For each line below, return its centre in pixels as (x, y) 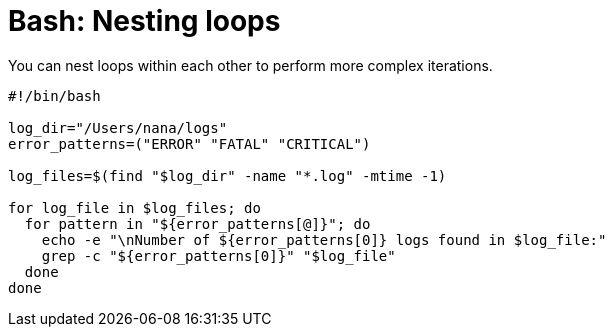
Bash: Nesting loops (144, 21)
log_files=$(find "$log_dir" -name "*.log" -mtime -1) (227, 175)
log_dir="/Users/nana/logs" (118, 127)
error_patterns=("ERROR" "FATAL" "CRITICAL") (189, 143)
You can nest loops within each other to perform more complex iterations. (250, 65)
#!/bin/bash (54, 95)
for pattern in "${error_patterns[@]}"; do (197, 223)
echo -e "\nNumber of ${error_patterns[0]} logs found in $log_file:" (324, 239)
